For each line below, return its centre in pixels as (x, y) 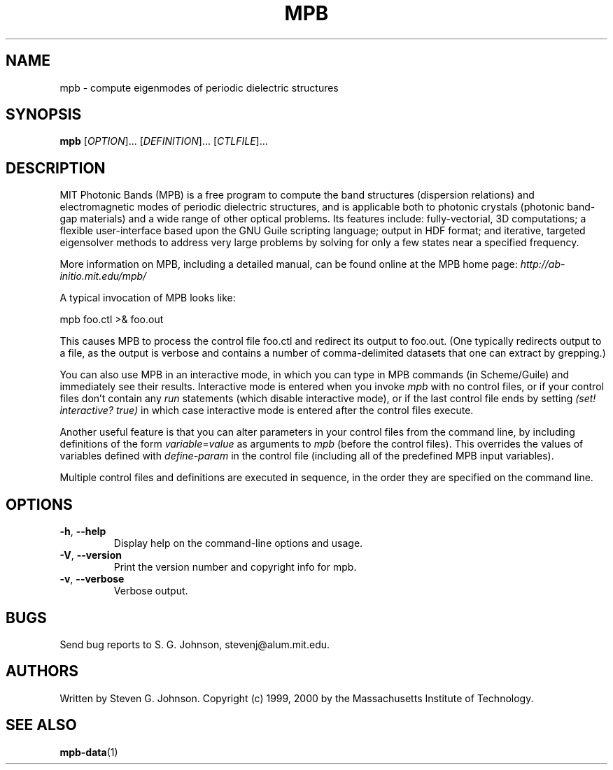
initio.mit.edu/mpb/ (103, 276)
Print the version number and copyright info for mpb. (235, 567)
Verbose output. (151, 591)
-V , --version (91, 555)
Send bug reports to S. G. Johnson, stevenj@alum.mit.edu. (195, 644)
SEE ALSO (41, 725)
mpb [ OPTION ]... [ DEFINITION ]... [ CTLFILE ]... (164, 141)
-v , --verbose (92, 579)
